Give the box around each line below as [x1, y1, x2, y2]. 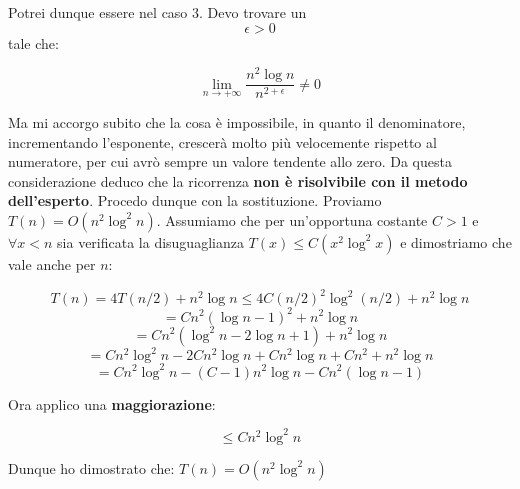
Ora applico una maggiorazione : [8, 393, 216, 414]
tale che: [8, 32, 59, 53]
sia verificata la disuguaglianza [57, 231, 244, 252]
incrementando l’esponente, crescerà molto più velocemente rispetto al [8, 131, 437, 152]
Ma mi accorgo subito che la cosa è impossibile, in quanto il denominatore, [8, 111, 466, 132]
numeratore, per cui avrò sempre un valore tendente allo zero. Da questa [8, 151, 452, 172]
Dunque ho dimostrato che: [8, 457, 175, 478]
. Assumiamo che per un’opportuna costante [156, 209, 428, 230]
